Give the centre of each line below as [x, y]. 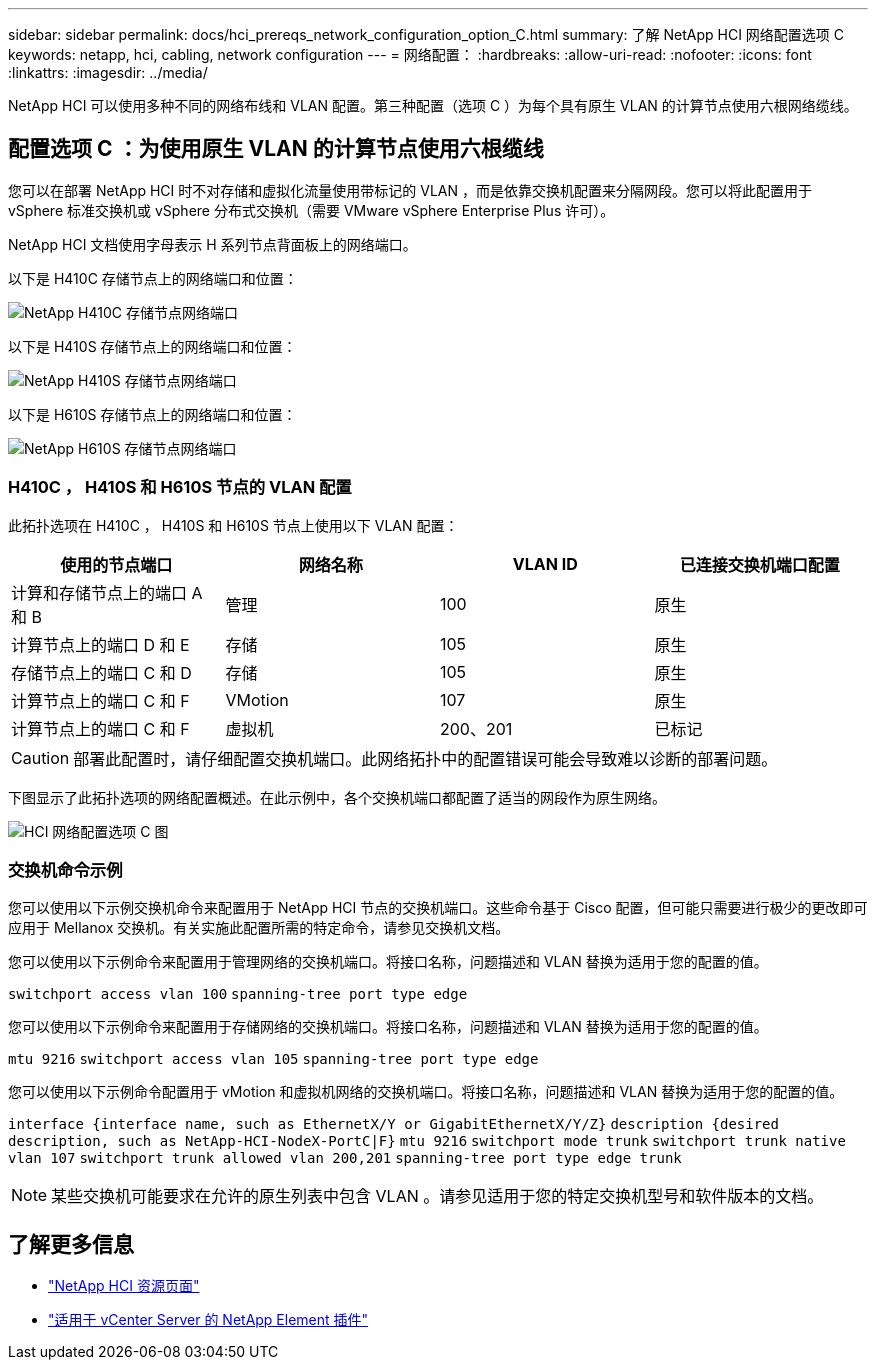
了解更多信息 [71, 1244]
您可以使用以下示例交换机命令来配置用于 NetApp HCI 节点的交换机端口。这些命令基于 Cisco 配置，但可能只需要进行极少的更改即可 [438, 908]
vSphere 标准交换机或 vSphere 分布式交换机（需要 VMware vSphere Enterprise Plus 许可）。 [311, 210]
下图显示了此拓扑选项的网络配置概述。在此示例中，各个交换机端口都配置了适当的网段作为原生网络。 [337, 797]
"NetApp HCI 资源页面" [124, 1286]
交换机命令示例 [65, 869]
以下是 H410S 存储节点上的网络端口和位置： [152, 346]
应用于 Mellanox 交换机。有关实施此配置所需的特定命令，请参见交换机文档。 [259, 928]
